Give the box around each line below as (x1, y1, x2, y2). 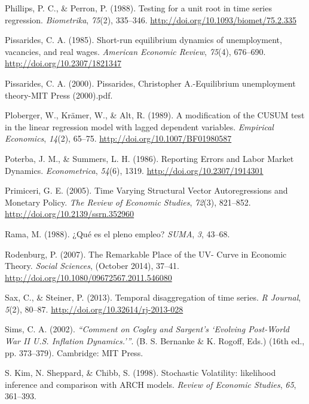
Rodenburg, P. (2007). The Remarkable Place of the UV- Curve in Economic (5, 247, 287, 260)
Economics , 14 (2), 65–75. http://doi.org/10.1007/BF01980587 (5, 132, 232, 145)
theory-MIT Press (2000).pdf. (5, 88, 113, 101)
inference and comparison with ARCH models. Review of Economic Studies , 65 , (5, 378, 296, 390)
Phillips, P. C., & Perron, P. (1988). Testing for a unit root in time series (5, 2, 272, 14)
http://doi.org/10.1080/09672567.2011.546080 (5, 271, 172, 283)
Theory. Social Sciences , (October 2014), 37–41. (5, 259, 179, 272)
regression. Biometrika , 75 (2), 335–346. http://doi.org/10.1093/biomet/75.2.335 (5, 13, 296, 26)
